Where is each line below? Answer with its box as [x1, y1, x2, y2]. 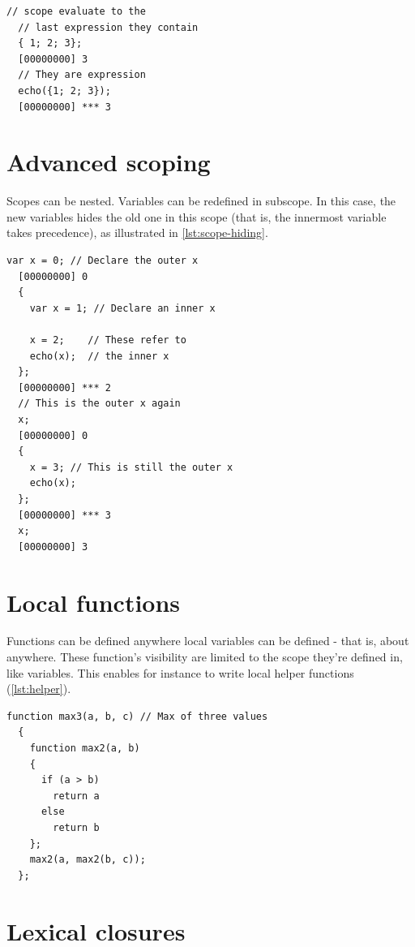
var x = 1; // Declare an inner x [29, 302, 216, 314]
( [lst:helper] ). [6, 680, 71, 697]
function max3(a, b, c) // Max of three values [6, 710, 268, 722]
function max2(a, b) [29, 743, 140, 755]
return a [53, 790, 100, 802]
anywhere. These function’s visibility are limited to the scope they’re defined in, [6, 648, 403, 665]
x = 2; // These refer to [29, 334, 186, 347]
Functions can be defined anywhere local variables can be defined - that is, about [6, 632, 409, 649]
